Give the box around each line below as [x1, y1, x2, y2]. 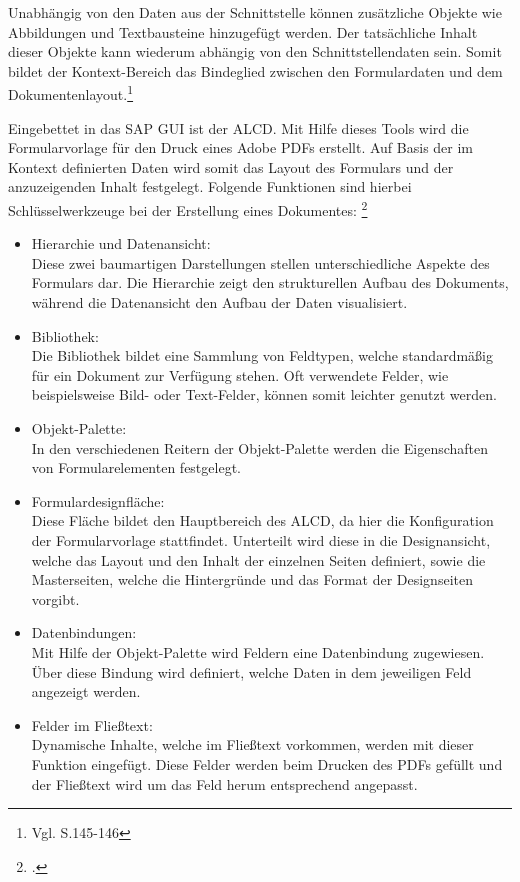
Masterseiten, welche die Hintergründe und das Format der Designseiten [31, 569, 473, 590]
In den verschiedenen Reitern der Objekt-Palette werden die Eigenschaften [31, 437, 489, 458]
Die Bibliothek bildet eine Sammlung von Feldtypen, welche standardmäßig [31, 345, 493, 366]
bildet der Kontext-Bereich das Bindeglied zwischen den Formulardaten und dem [8, 60, 503, 81]
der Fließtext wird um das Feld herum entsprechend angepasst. [31, 773, 418, 794]
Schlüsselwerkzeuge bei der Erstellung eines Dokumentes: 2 [8, 197, 368, 220]
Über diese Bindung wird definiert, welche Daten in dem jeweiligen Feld [31, 661, 472, 682]
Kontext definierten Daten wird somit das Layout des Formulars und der [8, 156, 454, 177]
